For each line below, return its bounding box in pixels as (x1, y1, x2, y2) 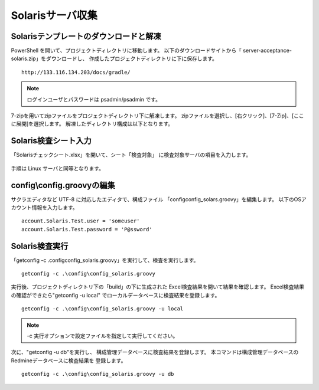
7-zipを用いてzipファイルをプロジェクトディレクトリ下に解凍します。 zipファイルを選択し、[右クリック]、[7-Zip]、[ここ (11, 112, 304, 119)
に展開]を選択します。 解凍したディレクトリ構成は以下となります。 (11, 120, 174, 127)
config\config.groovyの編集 (11, 180, 115, 190)
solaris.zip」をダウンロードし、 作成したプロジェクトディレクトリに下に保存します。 (11, 55, 218, 62)
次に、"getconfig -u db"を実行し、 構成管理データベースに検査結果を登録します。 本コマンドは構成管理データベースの (11, 349, 299, 356)
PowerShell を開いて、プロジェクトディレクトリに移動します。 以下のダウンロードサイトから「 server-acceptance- (11, 47, 292, 54)
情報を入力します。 (31, 204, 78, 211)
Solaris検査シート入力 (11, 136, 92, 146)
